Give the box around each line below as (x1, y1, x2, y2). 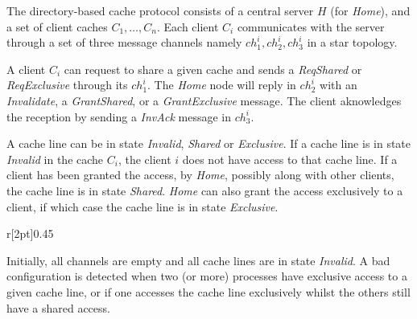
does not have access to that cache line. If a (182, 150, 398, 167)
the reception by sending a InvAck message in (6, 108, 231, 125)
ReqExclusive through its (6, 76, 128, 93)
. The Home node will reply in (147, 76, 296, 93)
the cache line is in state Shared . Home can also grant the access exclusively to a (6, 182, 403, 198)
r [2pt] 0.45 (6, 225, 54, 242)
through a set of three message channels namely (6, 34, 242, 51)
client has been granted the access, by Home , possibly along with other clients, (6, 166, 394, 183)
